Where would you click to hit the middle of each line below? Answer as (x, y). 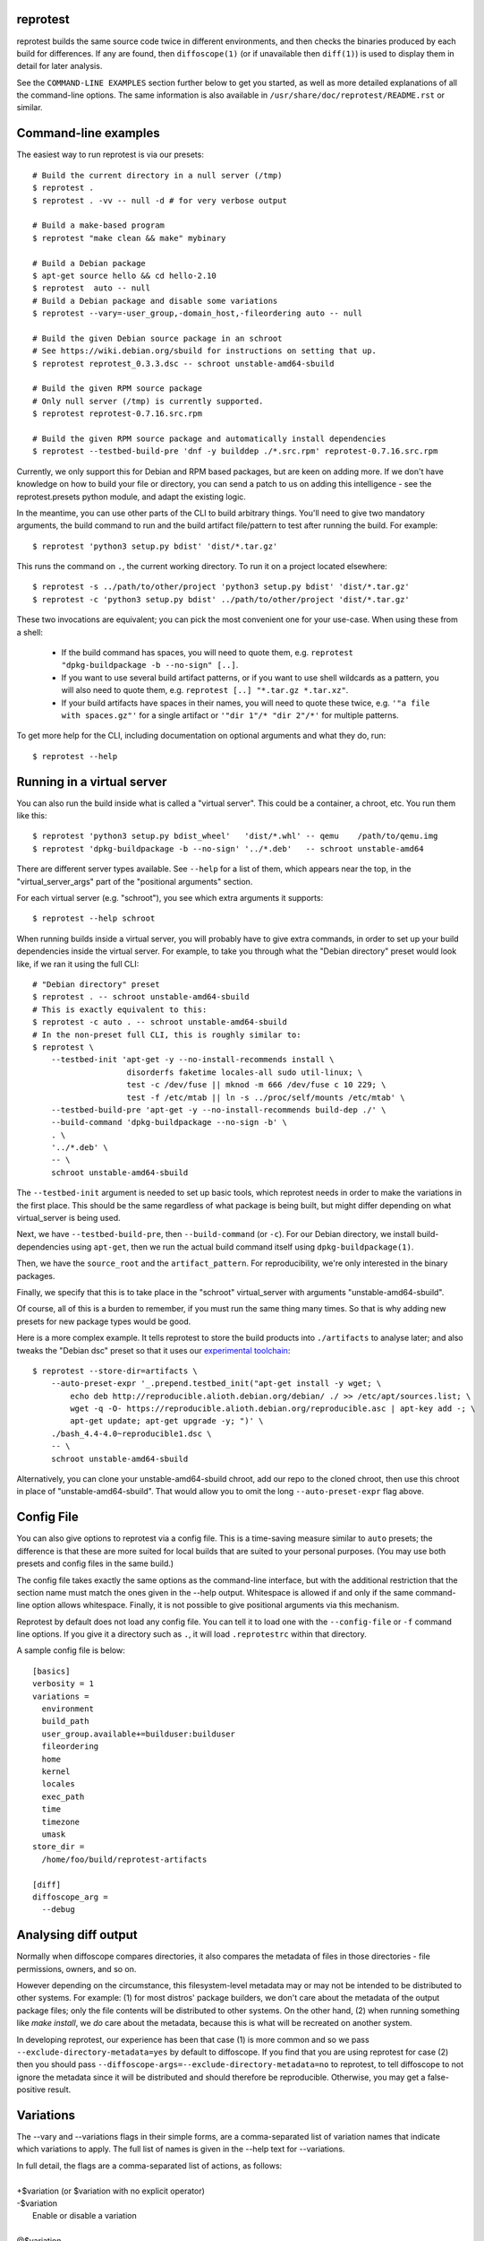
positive (31, 2090)
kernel (56, 1771)
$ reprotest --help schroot (94, 918)
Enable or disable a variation (85, 2216)
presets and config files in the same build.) (95, 1563)
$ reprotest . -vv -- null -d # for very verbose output (160, 200)
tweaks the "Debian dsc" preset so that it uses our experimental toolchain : (153, 1350)
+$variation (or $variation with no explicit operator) (111, 2191)
